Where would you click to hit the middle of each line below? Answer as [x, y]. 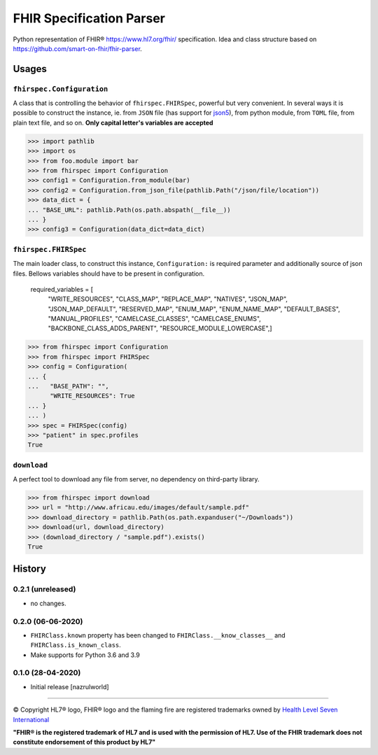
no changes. [48, 603]
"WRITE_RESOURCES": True [93, 396]
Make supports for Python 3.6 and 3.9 [85, 655]
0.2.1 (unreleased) [44, 589]
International [31, 719]
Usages [30, 69]
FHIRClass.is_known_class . [76, 645]
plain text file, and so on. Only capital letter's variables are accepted [113, 122]
